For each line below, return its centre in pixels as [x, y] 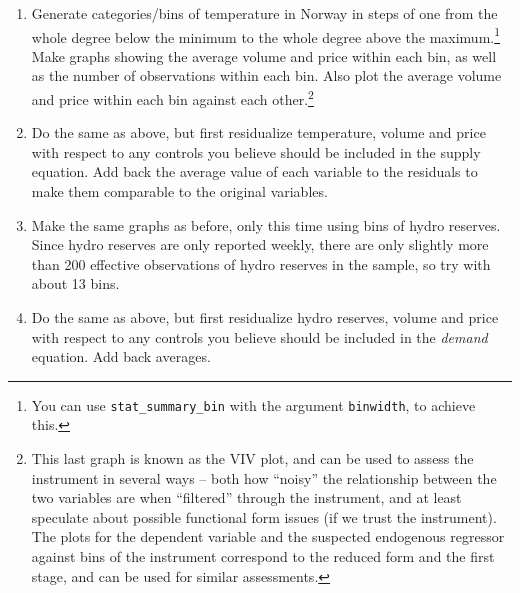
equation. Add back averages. [121, 356]
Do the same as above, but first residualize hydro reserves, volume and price [265, 317]
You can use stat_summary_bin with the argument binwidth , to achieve [253, 404]
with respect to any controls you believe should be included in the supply [256, 151]
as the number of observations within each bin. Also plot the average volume [266, 75]
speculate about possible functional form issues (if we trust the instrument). [264, 516]
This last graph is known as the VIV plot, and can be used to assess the [252, 458]
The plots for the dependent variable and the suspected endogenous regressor [268, 536]
